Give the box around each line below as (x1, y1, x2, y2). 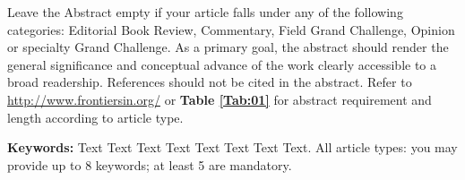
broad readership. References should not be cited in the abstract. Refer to (7, 73, 412, 91)
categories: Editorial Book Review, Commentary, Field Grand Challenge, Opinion (7, 20, 455, 39)
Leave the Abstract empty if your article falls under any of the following (7, 3, 403, 21)
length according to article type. (7, 107, 184, 126)
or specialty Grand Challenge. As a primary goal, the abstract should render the (7, 38, 449, 56)
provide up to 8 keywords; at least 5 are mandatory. (7, 155, 292, 174)
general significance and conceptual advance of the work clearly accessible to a (7, 55, 437, 73)
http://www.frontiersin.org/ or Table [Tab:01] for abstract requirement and (7, 90, 432, 108)
